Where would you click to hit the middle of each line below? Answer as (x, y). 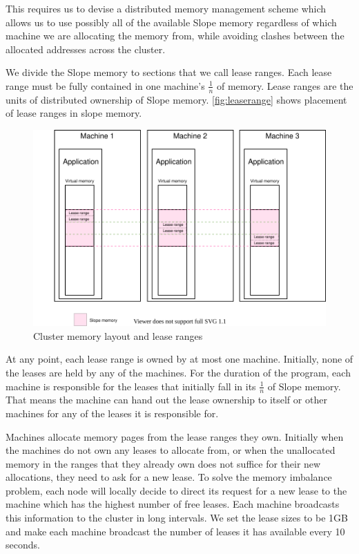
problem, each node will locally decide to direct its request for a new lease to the (176, 490)
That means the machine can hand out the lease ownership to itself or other (166, 400)
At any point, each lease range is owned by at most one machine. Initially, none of (179, 359)
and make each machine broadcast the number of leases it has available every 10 (175, 531)
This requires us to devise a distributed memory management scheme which (166, 8)
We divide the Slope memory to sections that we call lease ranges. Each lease (169, 72)
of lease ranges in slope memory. (74, 113)
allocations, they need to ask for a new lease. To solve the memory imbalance (169, 477)
